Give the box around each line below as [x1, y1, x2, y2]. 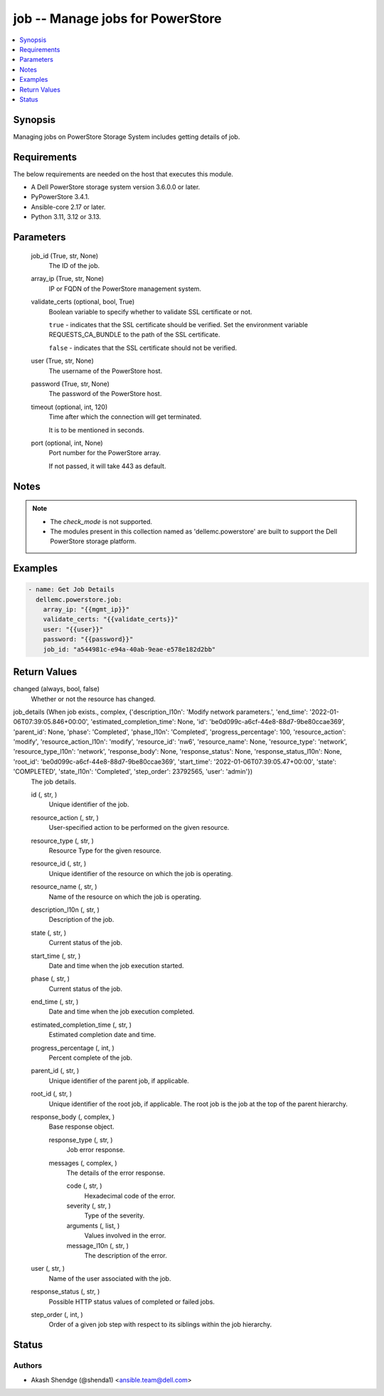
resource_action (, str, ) [31, 813, 99, 821]
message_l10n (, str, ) [66, 1241, 129, 1250]
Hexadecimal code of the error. [84, 1191, 176, 1200]
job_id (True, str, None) [31, 251, 99, 260]
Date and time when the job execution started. [48, 961, 184, 970]
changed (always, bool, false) [13, 685, 100, 693]
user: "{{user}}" [43, 625, 104, 633]
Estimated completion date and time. [48, 1030, 156, 1039]
